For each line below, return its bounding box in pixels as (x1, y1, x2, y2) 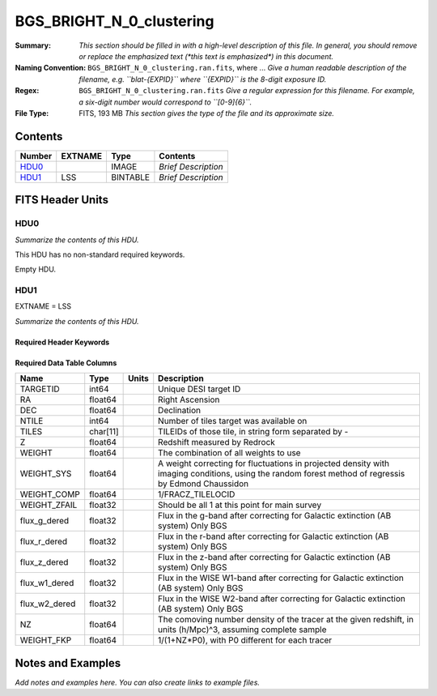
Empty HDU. (15, 264, 57, 275)
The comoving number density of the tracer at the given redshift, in (158, 614, 414, 626)
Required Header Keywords (15, 337, 110, 347)
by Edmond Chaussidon (158, 478, 249, 489)
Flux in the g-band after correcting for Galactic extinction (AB (158, 510, 392, 522)
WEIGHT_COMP (19, 489, 80, 500)
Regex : (15, 86, 40, 96)
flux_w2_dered (19, 598, 76, 609)
